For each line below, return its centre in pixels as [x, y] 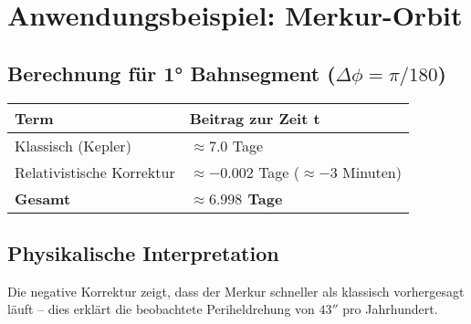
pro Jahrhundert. [390, 309]
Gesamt [43, 198]
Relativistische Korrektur [95, 172]
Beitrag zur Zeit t [255, 118]
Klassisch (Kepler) [73, 145]
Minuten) [372, 172]
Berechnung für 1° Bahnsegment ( [172, 73]
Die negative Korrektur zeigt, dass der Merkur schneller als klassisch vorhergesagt [236, 291]
